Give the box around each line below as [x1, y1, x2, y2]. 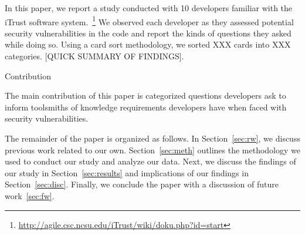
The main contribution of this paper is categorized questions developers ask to [5, 89, 286, 102]
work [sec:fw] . [5, 189, 55, 202]
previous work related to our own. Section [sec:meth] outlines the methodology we [5, 143, 300, 156]
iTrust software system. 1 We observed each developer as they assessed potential [5, 14, 294, 28]
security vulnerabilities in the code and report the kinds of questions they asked [5, 26, 292, 39]
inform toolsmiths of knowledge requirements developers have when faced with [5, 100, 287, 113]
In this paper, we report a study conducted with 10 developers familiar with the [5, 2, 293, 14]
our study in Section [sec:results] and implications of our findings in [5, 166, 249, 179]
